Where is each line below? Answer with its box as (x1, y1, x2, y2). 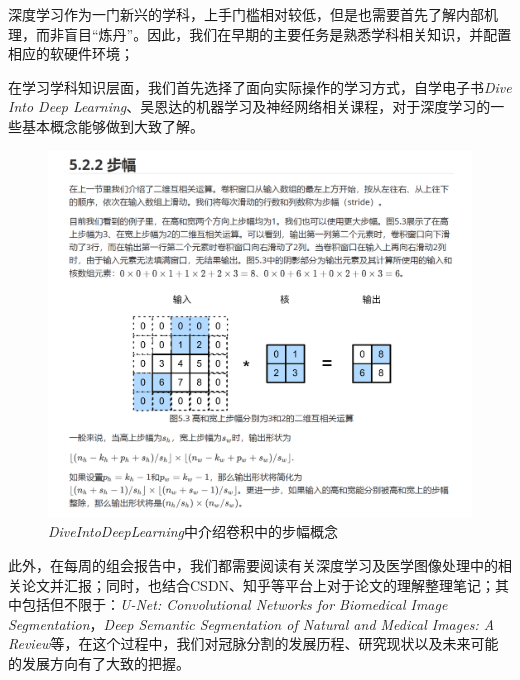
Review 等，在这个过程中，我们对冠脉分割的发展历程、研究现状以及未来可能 (8, 633, 499, 654)
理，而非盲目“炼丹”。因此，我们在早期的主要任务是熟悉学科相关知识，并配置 (8, 23, 512, 44)
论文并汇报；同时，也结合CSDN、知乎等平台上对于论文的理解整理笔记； (21, 574, 496, 595)
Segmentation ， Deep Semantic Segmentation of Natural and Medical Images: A (8, 613, 495, 634)
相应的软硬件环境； (8, 43, 134, 64)
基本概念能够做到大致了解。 (21, 115, 204, 136)
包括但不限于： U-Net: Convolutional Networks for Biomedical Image (21, 594, 448, 615)
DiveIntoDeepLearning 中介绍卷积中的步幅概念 (48, 521, 339, 542)
